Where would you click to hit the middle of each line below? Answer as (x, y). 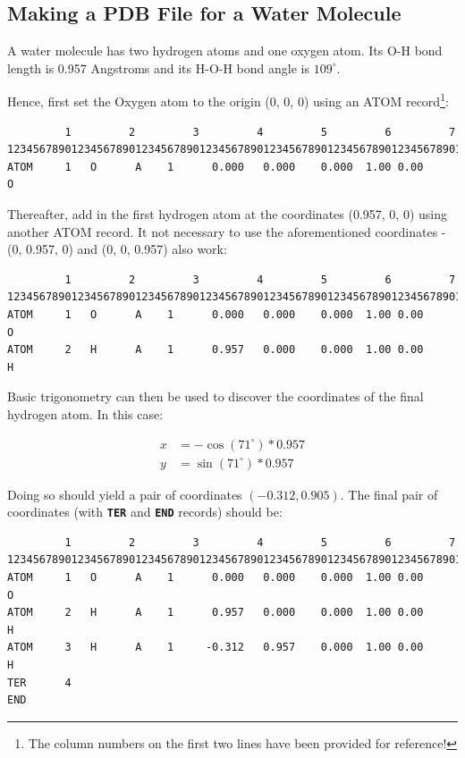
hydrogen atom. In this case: (85, 413)
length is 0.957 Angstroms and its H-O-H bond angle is (158, 67)
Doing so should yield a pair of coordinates (125, 494)
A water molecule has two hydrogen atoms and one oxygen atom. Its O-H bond (225, 51)
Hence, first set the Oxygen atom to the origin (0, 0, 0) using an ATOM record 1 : (228, 100)
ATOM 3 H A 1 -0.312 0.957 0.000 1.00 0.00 (216, 648)
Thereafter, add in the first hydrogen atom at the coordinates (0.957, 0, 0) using (228, 214)
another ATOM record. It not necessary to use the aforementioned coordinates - (227, 231)
